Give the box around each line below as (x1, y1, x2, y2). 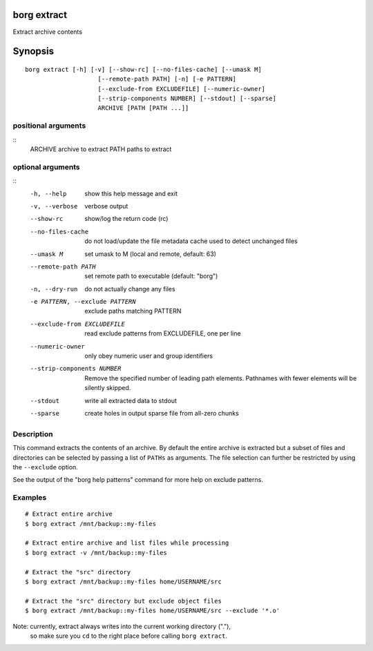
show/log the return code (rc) (84, 215, 169, 223)
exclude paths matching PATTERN (84, 307, 182, 315)
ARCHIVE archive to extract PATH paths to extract (30, 145, 172, 153)
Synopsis (12, 46, 55, 57)
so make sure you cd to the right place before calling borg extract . (30, 632, 228, 640)
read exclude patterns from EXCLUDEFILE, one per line (84, 329, 241, 338)
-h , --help (30, 190, 67, 197)
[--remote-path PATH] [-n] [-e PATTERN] (97, 75, 236, 83)
